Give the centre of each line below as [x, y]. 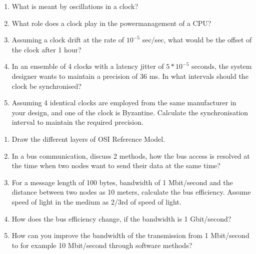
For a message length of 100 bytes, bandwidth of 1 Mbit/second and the [122, 182]
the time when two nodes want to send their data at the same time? [116, 165]
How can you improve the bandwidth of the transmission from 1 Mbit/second [130, 235]
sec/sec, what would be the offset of [197, 40]
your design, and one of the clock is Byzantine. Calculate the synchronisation [130, 112]
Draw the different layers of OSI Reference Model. [88, 138]
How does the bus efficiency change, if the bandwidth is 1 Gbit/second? [121, 218]
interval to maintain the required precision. [77, 122]
